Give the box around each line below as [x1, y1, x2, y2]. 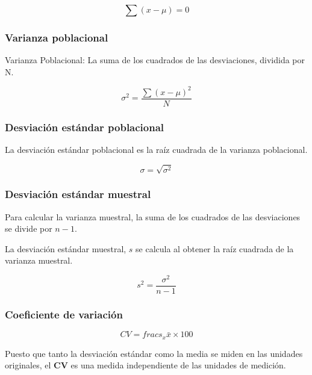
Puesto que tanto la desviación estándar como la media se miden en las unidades [5, 347, 303, 359]
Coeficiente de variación [5, 306, 123, 321]
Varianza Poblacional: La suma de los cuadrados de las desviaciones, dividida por [5, 54, 305, 66]
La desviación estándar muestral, [5, 242, 126, 255]
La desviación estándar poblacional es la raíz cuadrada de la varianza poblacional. [5, 143, 308, 156]
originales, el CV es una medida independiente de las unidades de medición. [5, 359, 286, 371]
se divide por [5, 222, 52, 235]
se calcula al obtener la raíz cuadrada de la [136, 242, 294, 255]
